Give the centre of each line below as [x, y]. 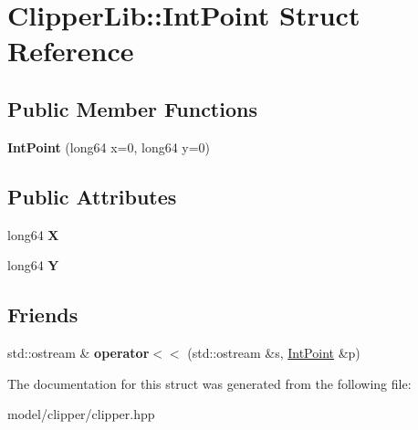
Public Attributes [92, 196]
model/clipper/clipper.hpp [81, 414]
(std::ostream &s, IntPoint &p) [274, 352]
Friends [43, 315]
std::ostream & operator [78, 352]
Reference [71, 51]
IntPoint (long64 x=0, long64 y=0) [109, 147]
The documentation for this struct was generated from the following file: [209, 383]
